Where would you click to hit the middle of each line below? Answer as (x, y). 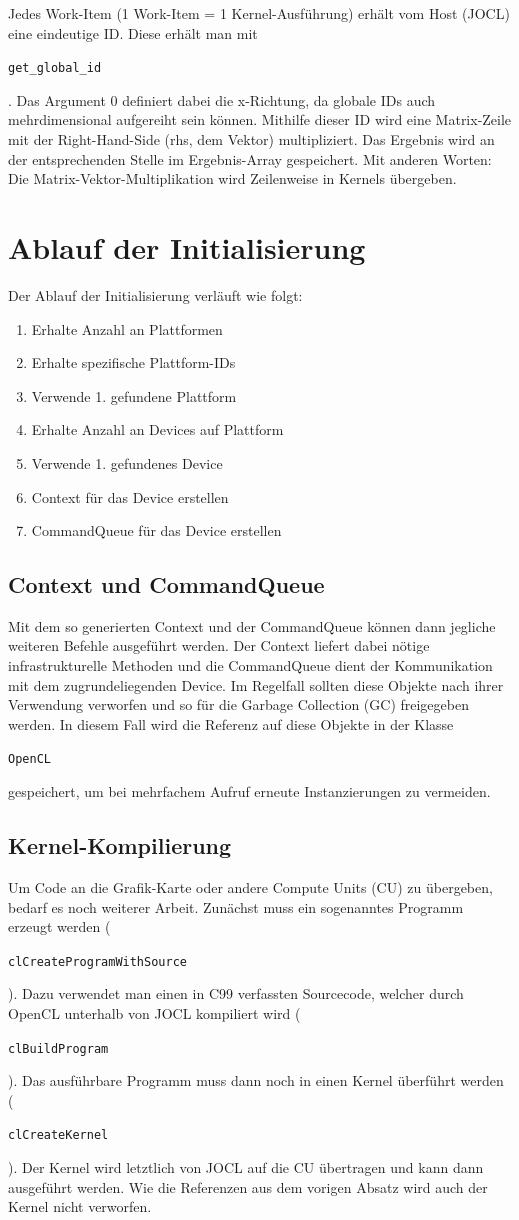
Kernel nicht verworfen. (80, 1206)
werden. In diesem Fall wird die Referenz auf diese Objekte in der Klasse (231, 723)
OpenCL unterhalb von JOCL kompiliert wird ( (154, 1012)
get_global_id (55, 68)
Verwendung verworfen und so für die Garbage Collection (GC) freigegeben (238, 704)
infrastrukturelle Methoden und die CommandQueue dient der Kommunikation (250, 665)
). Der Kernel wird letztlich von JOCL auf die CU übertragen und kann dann (246, 1167)
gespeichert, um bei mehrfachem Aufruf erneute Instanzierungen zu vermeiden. (249, 791)
